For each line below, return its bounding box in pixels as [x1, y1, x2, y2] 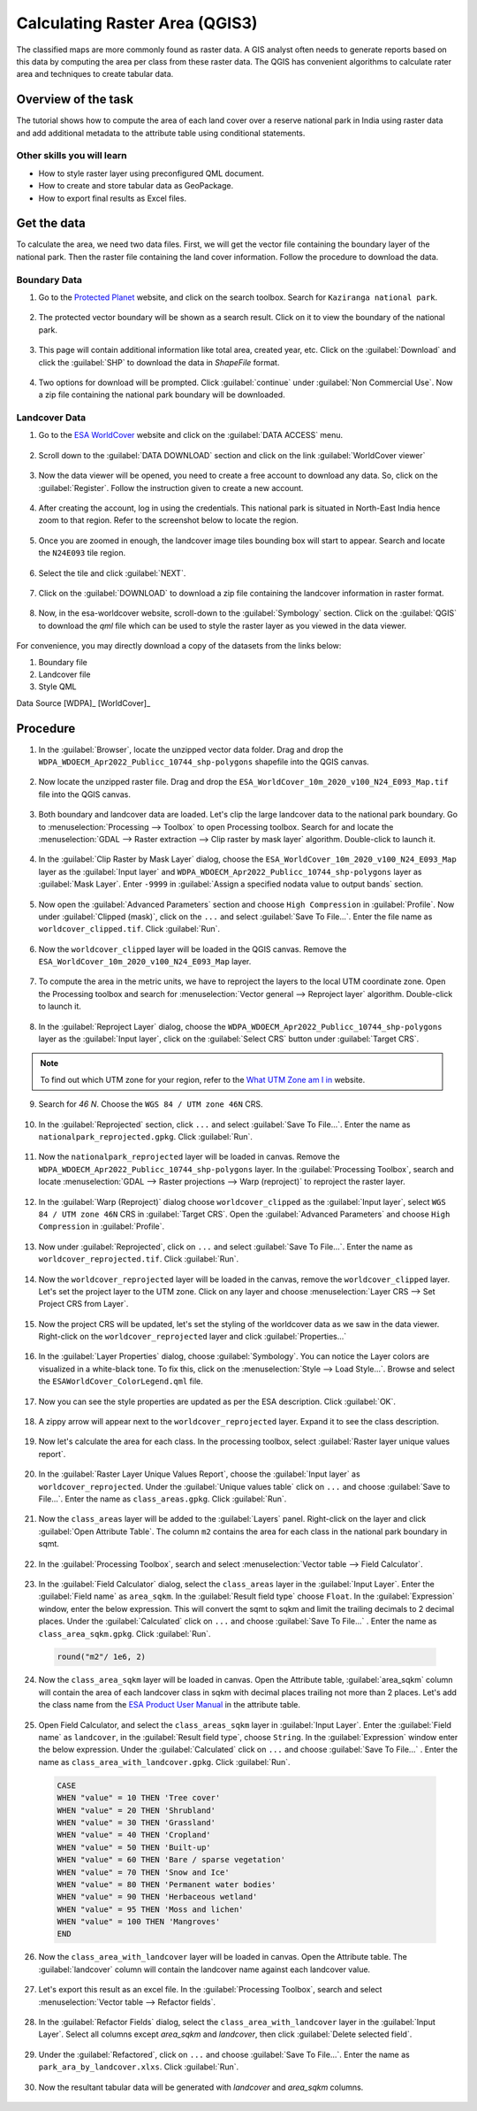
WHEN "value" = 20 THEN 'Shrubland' [57, 1805, 216, 1815]
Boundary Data [16, 273, 83, 286]
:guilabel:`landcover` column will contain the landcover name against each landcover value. [38, 1964, 371, 1975]
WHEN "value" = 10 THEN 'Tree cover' [57, 1792, 221, 1803]
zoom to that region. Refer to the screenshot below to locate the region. [38, 515, 299, 526]
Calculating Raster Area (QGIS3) [16, 13, 258, 33]
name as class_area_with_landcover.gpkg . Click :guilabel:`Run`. [38, 1756, 291, 1767]
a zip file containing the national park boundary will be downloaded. [38, 389, 286, 400]
